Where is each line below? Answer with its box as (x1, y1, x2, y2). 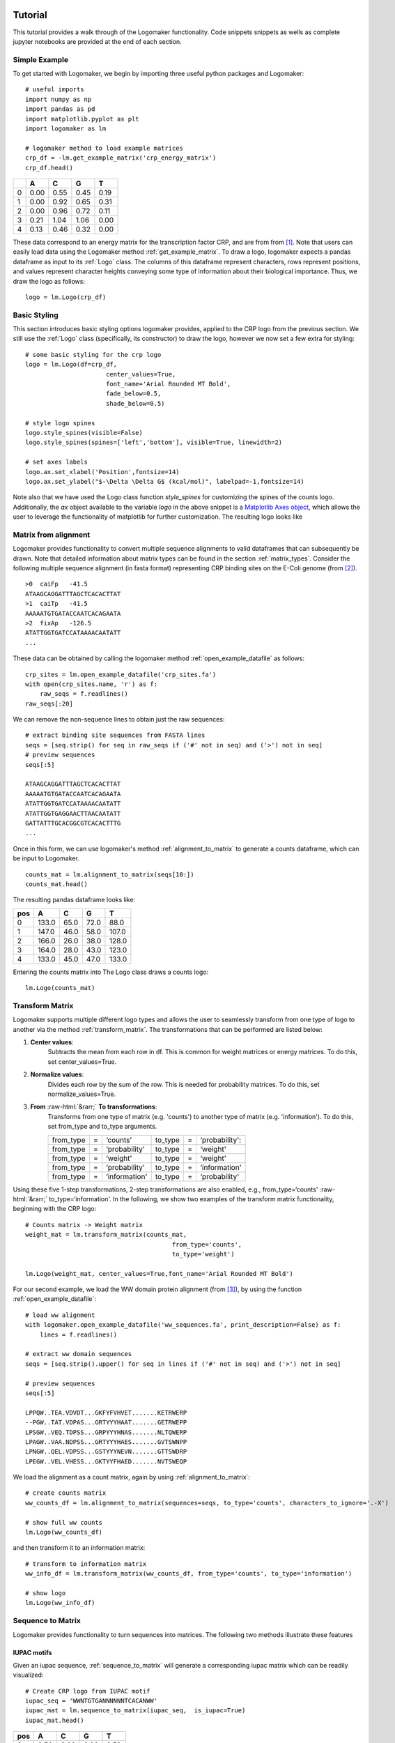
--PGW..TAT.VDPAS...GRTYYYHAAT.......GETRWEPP (25, 1419, 187, 1426)
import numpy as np (25, 95, 92, 103)
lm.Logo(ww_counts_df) (25, 1528, 103, 1537)
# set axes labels (25, 458, 88, 466)
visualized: (13, 1670, 44, 1680)
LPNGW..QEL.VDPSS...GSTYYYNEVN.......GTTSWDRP (25, 1447, 187, 1456)
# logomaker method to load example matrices (25, 144, 184, 152)
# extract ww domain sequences (25, 1350, 132, 1358)
